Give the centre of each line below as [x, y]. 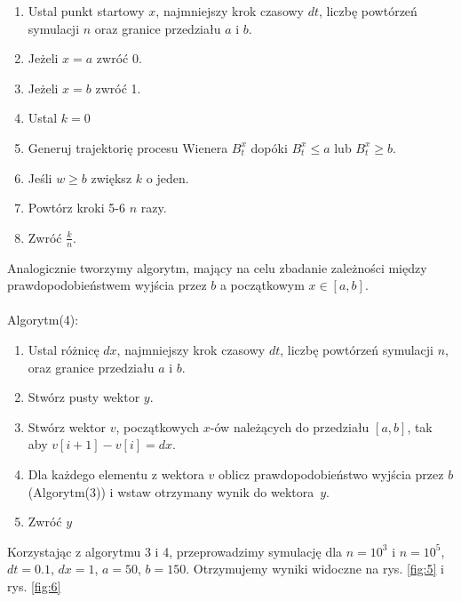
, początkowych [158, 426]
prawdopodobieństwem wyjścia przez [107, 285]
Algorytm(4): [43, 320]
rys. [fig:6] [34, 586]
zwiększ [111, 177]
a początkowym [262, 285]
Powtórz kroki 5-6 [76, 208]
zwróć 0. [119, 58]
